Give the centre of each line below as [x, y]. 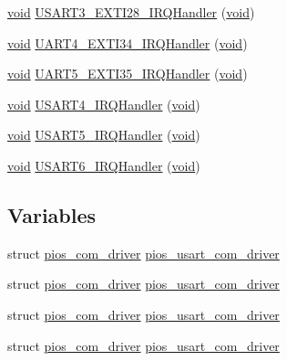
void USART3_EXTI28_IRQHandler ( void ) [131, 12]
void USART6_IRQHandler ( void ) [104, 165]
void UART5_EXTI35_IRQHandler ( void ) [128, 74]
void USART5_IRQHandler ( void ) [104, 135]
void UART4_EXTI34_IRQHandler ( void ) [128, 42]
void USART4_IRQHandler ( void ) [104, 104]
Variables [52, 214]
